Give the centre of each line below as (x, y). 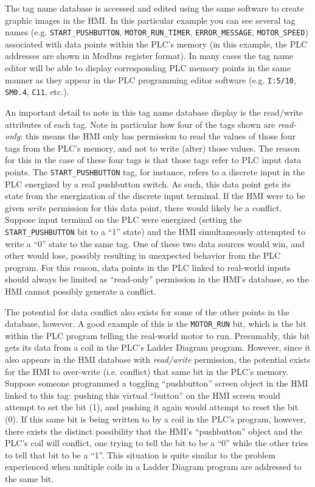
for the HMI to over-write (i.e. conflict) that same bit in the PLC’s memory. (147, 371)
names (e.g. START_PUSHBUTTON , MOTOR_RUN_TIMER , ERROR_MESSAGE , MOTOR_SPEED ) (157, 32)
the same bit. (29, 478)
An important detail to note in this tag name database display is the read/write (154, 112)
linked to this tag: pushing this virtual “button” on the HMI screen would (143, 395)
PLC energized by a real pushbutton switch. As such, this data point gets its (148, 184)
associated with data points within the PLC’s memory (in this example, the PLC (156, 44)
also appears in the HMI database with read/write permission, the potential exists (158, 359)
